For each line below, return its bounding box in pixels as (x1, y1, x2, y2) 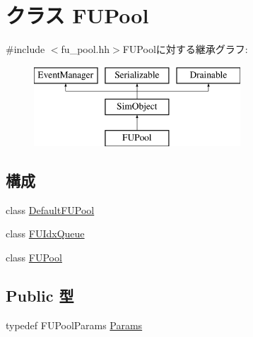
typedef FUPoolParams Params (6, 317, 143, 332)
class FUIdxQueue (6, 226, 85, 241)
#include (6, 42, 45, 57)
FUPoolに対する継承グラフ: (122, 42, 248, 57)
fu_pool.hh (61, 42, 110, 57)
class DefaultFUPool (6, 202, 95, 217)
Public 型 (6, 285, 74, 307)
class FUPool (6, 250, 62, 265)
